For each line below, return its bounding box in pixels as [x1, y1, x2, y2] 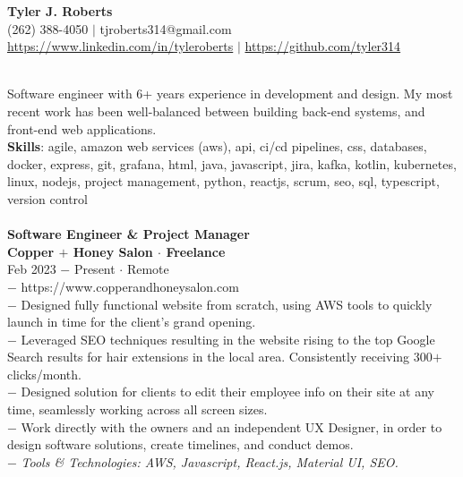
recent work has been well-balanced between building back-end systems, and [7, 101, 425, 120]
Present [73, 260, 116, 278]
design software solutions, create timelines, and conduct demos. [7, 435, 354, 454]
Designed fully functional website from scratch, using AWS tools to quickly [21, 294, 433, 313]
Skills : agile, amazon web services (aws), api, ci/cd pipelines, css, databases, [7, 137, 427, 156]
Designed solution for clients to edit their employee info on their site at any [21, 382, 435, 401]
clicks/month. [7, 364, 81, 383]
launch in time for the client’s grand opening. [7, 312, 256, 331]
